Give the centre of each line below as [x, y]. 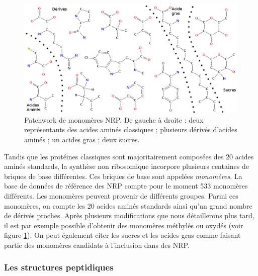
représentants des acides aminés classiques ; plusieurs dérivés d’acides [131, 129]
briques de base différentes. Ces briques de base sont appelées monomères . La [123, 176]
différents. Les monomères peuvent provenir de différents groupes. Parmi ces [121, 195]
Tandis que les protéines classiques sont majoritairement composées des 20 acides [129, 156]
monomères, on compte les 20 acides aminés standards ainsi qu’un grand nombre [128, 205]
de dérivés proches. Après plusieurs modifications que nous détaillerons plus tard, [129, 215]
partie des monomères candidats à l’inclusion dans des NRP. [97, 245]
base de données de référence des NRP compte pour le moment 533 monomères [126, 186]
